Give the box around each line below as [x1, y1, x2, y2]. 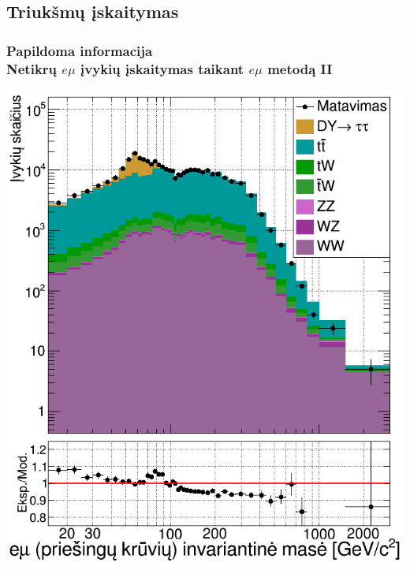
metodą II [267, 58, 333, 78]
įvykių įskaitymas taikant [80, 58, 244, 78]
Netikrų [6, 58, 58, 78]
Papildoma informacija [6, 40, 153, 60]
